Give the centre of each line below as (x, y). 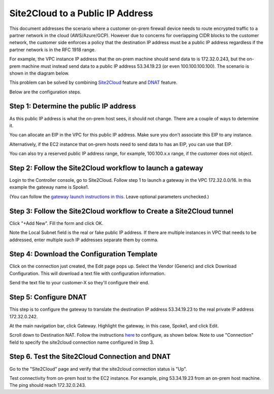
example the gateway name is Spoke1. (49, 187)
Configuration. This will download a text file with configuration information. (88, 273)
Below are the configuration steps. (45, 92)
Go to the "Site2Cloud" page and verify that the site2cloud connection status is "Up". (98, 369)
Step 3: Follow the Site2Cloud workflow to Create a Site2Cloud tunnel (121, 211)
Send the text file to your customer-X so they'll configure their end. (79, 283)
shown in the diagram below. (39, 73)
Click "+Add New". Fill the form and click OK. (56, 223)
